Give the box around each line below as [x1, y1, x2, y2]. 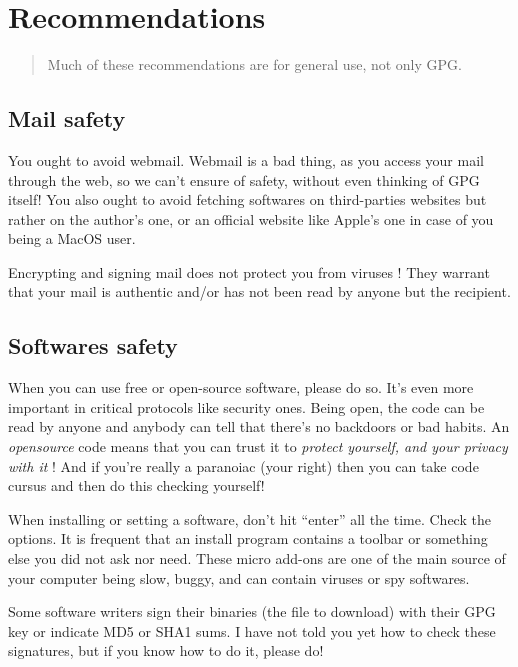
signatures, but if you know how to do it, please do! [8, 640, 324, 661]
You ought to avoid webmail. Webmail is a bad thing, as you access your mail [8, 149, 484, 170]
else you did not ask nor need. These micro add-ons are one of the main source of [8, 548, 506, 569]
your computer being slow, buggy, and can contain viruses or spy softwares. [8, 567, 470, 588]
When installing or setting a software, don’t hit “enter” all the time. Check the [8, 508, 491, 529]
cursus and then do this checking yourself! [8, 475, 265, 496]
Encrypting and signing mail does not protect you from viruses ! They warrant [8, 261, 490, 282]
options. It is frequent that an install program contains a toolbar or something [8, 528, 488, 549]
